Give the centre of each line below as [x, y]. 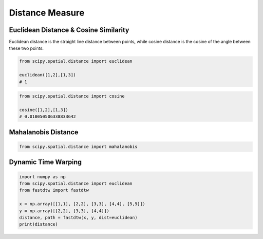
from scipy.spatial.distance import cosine [72, 96]
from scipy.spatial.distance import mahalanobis [78, 147]
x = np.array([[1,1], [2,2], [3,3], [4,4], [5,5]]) [82, 204]
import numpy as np [42, 177]
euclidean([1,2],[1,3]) [48, 75]
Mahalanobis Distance [44, 132]
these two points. [26, 48]
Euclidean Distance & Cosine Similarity [69, 30]
